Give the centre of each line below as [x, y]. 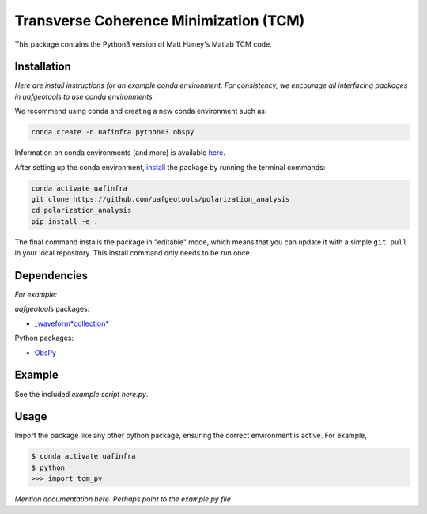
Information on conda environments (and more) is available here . [120, 153]
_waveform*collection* [72, 323]
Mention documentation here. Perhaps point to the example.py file [123, 499]
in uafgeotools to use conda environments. [85, 96]
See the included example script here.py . [81, 394]
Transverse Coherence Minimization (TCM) [160, 21]
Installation [43, 67]
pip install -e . [65, 221]
